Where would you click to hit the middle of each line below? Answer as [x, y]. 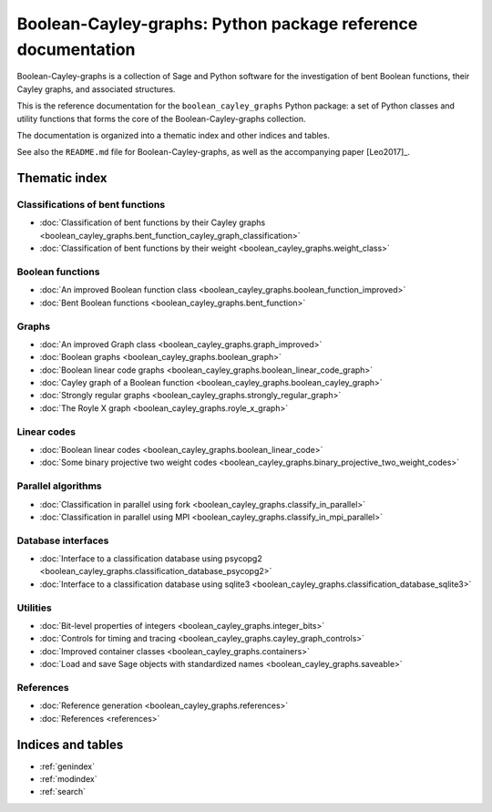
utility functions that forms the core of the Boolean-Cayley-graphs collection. [161, 118]
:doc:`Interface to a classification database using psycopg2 [151, 559]
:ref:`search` [63, 792]
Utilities [34, 608]
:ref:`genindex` [67, 766]
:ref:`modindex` [68, 778]
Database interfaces [63, 540]
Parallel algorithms [59, 486]
